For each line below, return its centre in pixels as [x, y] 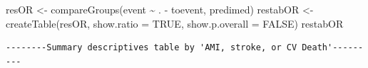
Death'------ [333, 48]
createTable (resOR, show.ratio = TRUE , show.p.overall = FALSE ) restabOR [175, 23]
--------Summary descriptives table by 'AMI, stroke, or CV [152, 48]
